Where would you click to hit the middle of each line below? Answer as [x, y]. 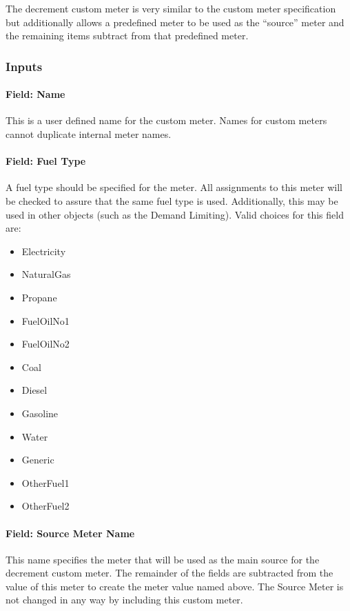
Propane [39, 297]
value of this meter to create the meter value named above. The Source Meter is [175, 586]
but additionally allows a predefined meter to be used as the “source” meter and [175, 22]
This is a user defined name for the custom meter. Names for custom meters [166, 120]
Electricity [44, 251]
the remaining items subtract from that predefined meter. [127, 36]
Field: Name [35, 94]
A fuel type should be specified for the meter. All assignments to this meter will [174, 187]
